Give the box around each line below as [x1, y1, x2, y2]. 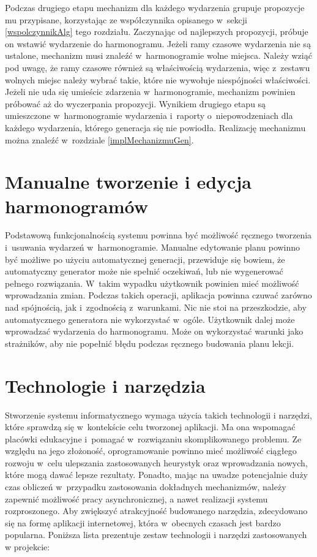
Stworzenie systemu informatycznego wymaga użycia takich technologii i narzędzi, [5, 408, 312, 421]
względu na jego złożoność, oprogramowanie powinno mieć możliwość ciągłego [5, 444, 297, 457]
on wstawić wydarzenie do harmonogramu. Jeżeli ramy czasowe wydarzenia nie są [5, 37, 311, 50]
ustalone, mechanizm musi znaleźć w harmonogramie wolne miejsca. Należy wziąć [5, 49, 312, 62]
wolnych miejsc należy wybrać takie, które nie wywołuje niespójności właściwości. [5, 73, 311, 86]
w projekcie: [5, 540, 50, 553]
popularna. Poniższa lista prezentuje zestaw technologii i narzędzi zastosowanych [5, 528, 307, 541]
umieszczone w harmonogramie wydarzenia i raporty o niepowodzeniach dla [5, 109, 293, 122]
